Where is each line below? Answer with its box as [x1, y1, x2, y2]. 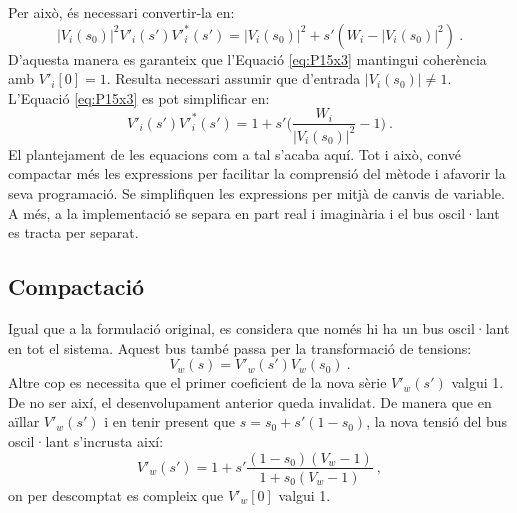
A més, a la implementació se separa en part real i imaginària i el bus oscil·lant [8, 202, 500, 223]
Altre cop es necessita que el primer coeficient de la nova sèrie [8, 372, 387, 393]
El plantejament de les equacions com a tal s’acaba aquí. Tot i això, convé [8, 143, 462, 164]
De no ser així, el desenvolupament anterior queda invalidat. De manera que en [8, 391, 492, 412]
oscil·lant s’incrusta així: [8, 430, 164, 451]
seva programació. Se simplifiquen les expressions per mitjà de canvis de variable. [8, 182, 505, 203]
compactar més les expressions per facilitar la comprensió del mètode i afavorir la [8, 163, 506, 184]
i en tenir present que [104, 411, 236, 432]
